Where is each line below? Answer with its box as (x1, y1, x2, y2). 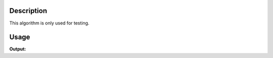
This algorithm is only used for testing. (9, 20, 89, 26)
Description (9, 6, 48, 15)
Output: (9, 46, 26, 52)
